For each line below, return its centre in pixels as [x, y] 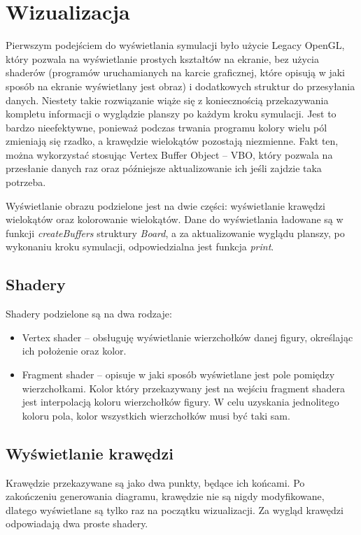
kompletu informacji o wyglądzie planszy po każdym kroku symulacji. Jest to [171, 114]
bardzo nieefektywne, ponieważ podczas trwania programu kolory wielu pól [167, 127]
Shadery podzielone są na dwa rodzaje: [89, 314]
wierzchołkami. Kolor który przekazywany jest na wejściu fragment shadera [184, 388]
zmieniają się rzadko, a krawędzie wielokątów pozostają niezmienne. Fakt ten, [172, 141]
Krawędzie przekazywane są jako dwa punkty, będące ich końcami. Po [155, 482]
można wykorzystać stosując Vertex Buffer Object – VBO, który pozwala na [169, 154]
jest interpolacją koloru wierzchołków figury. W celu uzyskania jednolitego [180, 402]
